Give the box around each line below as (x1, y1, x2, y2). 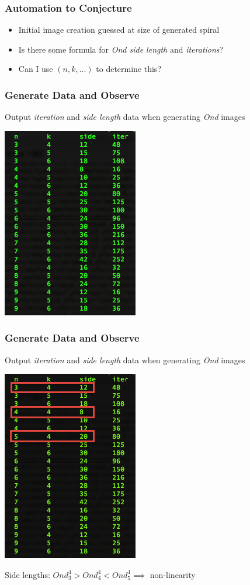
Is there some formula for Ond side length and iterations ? (18, 43, 224, 55)
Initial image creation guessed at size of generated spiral (18, 23, 220, 36)
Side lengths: (5, 568, 50, 580)
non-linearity (150, 568, 196, 580)
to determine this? (96, 63, 161, 75)
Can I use (18, 63, 53, 75)
